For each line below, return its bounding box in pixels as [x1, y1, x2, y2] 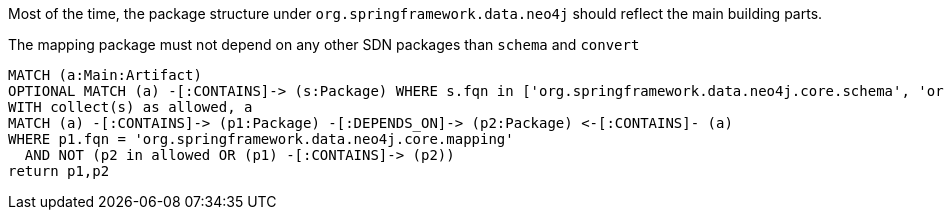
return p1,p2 [8, 163, 110, 179]
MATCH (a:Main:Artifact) [8, 67, 202, 83]
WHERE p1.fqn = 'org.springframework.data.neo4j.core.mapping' [8, 131, 514, 147]
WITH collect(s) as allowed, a [8, 99, 253, 115]
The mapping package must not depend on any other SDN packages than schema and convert [8, 36, 640, 53]
